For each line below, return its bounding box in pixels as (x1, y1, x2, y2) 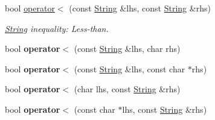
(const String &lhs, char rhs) (74, 42, 181, 55)
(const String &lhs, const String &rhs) (69, 2, 211, 14)
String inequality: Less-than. (5, 22, 109, 34)
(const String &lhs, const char (74, 62, 185, 75)
